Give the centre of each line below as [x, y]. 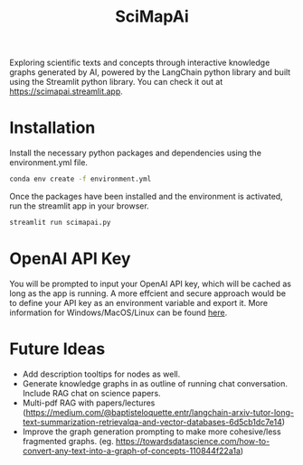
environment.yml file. [49, 163]
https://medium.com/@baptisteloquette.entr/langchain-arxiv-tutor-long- [160, 412]
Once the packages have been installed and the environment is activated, [146, 196]
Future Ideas [57, 349]
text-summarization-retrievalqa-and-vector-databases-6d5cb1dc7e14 [152, 422]
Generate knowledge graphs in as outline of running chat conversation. [155, 383]
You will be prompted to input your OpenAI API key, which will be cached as [151, 284]
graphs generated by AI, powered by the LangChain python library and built [150, 72]
